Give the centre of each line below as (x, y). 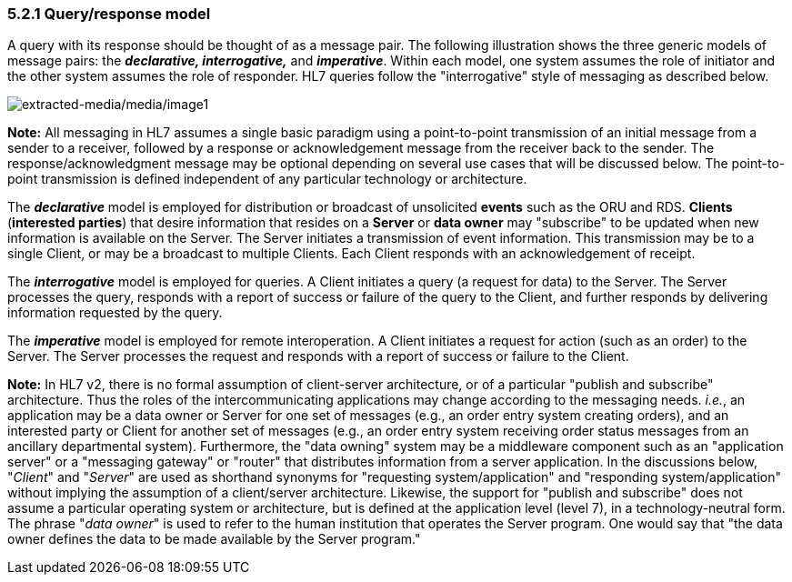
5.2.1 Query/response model (109, 14)
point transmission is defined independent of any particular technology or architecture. (267, 179)
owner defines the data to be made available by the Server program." (214, 539)
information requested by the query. (115, 313)
